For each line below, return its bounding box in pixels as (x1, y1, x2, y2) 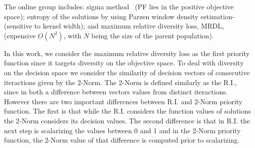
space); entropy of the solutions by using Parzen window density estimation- (4, 11, 235, 21)
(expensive (4, 30, 36, 40)
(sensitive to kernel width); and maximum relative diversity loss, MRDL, (4, 21, 224, 31)
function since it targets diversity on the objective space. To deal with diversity (4, 58, 244, 68)
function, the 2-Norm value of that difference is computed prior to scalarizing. (4, 135, 240, 145)
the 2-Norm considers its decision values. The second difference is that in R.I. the (4, 115, 250, 125)
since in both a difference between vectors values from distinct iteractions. (4, 87, 228, 97)
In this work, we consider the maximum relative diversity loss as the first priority (4, 48, 250, 58)
